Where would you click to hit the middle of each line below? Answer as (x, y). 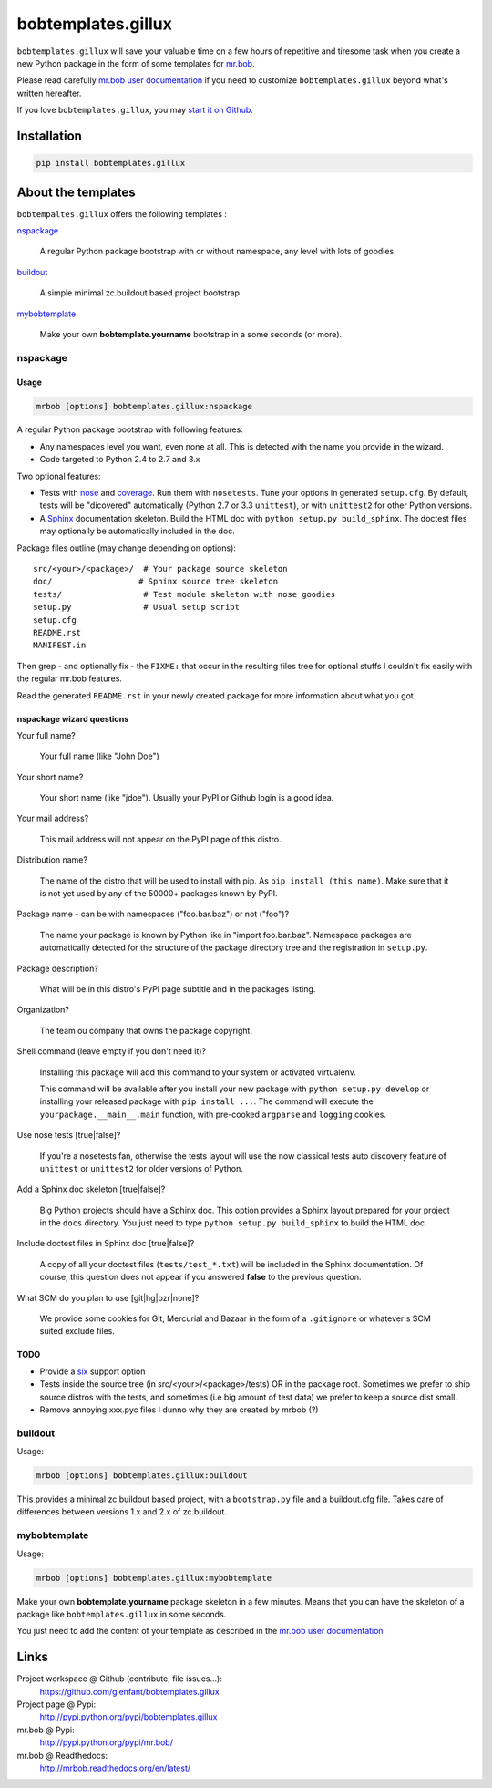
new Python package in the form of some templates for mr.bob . (136, 63)
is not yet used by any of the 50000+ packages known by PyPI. (159, 894)
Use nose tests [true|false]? (69, 1135)
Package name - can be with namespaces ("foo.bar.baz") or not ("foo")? (153, 914)
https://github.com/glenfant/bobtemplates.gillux (130, 1691)
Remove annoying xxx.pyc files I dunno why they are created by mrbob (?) (179, 1410)
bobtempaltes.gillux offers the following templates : (122, 213)
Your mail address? (53, 818)
